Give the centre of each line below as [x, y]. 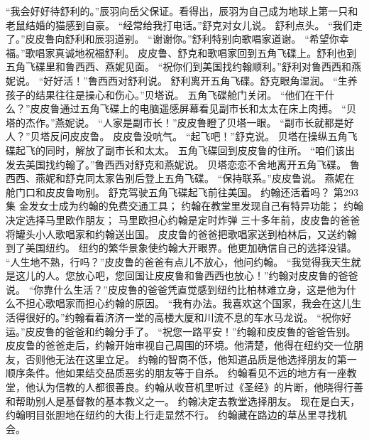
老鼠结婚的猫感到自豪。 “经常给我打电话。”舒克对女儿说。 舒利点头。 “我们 [179, 25]
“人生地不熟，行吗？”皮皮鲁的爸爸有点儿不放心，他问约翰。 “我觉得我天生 [178, 261]
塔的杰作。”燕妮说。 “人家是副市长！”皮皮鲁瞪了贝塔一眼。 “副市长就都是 [175, 122]
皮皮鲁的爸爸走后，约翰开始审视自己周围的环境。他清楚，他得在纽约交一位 [180, 345]
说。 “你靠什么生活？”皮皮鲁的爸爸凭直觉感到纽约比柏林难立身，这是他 [171, 289]
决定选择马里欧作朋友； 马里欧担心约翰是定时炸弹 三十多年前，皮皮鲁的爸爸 [183, 219]
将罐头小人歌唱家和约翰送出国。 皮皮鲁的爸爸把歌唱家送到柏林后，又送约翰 [181, 234]
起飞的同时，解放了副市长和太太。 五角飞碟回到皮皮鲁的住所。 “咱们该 [180, 150]
